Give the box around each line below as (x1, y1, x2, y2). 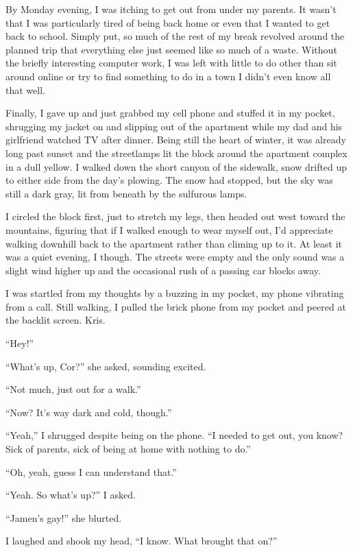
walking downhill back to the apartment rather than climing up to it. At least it (5, 236, 342, 250)
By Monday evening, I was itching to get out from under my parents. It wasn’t (5, 2, 337, 16)
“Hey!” (5, 336, 34, 350)
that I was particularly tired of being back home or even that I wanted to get (5, 15, 330, 29)
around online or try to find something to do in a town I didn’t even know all (5, 69, 331, 83)
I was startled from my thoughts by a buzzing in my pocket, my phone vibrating (5, 286, 344, 300)
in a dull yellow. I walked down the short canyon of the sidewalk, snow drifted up (5, 159, 348, 173)
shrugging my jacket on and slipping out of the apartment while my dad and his (5, 119, 343, 133)
